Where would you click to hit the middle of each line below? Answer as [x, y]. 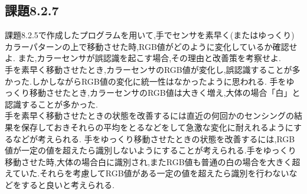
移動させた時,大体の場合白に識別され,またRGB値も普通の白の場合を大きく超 [153, 161]
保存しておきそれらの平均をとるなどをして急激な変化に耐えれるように [157, 127]
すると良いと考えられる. [68, 184]
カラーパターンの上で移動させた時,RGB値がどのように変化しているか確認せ [151, 46]
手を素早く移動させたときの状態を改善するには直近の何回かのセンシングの [149, 116]
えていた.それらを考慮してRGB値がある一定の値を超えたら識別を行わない [147, 173]
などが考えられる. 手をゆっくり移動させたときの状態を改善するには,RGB [154, 138]
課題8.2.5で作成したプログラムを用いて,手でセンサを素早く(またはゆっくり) [150, 35]
